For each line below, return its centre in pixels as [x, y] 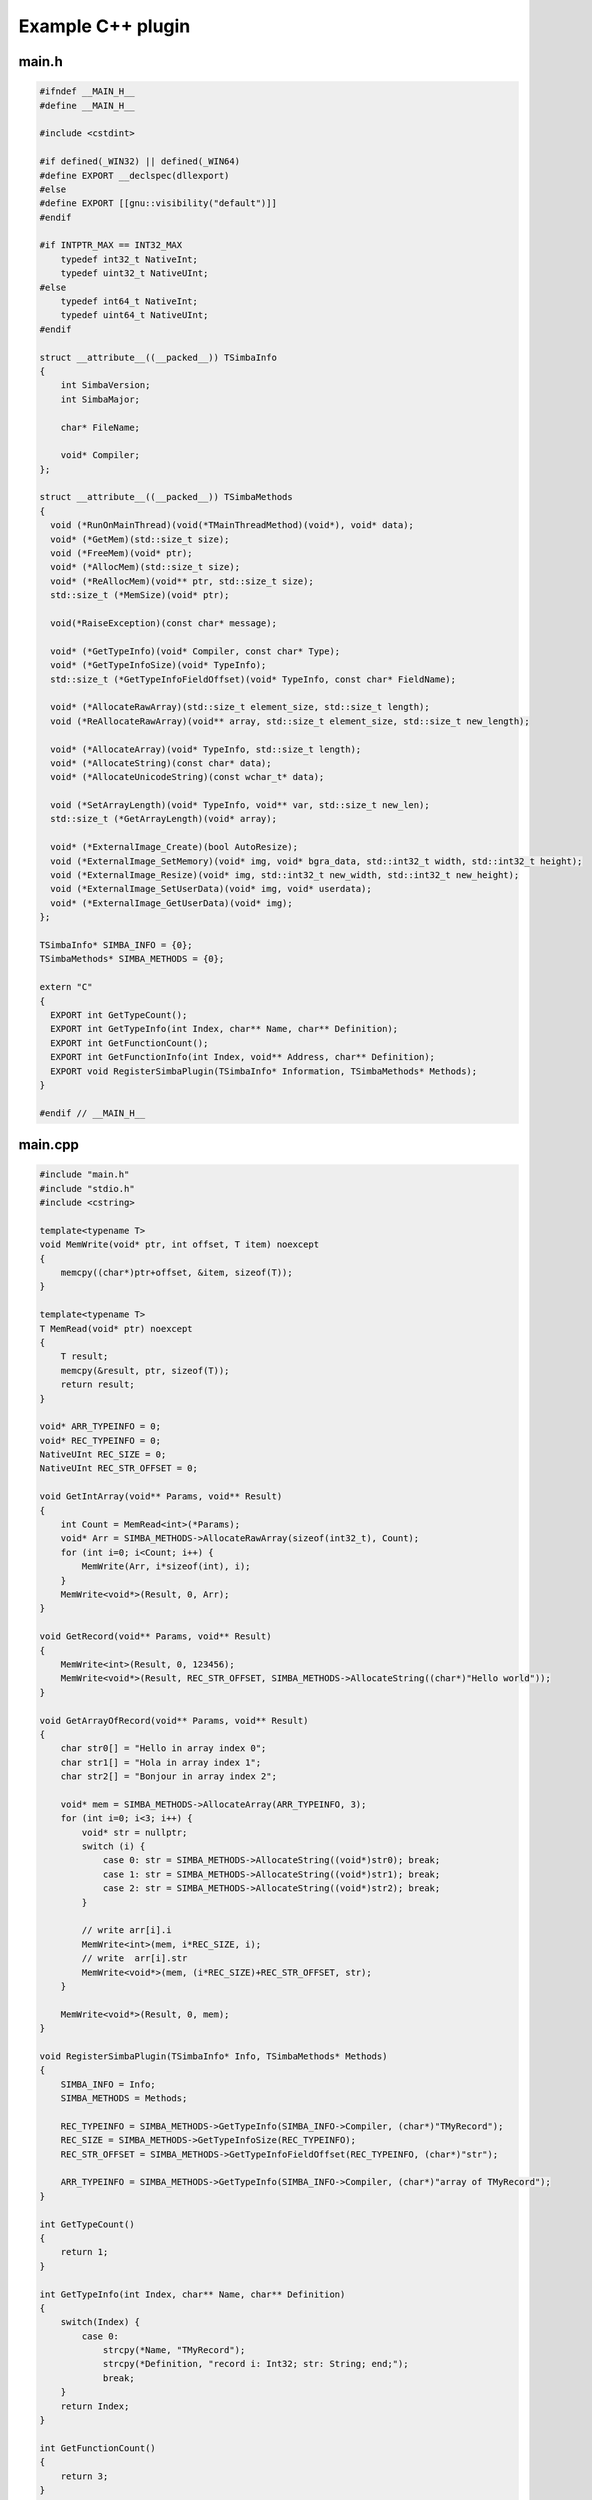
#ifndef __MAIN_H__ [87, 91]
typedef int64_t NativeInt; [129, 301]
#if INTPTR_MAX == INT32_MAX [111, 245]
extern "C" [66, 987]
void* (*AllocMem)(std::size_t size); [145, 567]
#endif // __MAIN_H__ [92, 1113]
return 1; [84, 2252]
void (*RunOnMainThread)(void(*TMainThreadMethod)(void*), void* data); [232, 525]
